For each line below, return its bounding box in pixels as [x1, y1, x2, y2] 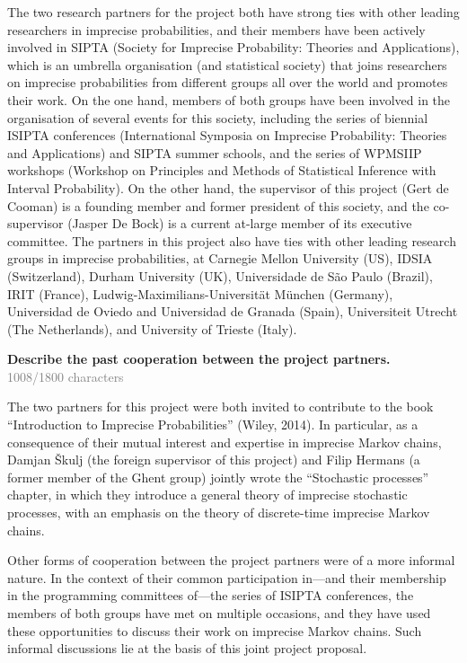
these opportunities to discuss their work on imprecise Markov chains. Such [7, 621, 422, 640]
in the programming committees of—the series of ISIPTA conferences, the [7, 586, 414, 605]
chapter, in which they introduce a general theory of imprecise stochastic [7, 485, 408, 504]
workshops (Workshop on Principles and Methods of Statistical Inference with [7, 161, 436, 180]
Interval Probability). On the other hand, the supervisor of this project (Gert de [7, 178, 449, 197]
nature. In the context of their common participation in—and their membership [7, 568, 446, 587]
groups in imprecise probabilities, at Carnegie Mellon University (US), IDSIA [7, 249, 433, 268]
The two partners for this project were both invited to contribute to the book [7, 397, 434, 416]
